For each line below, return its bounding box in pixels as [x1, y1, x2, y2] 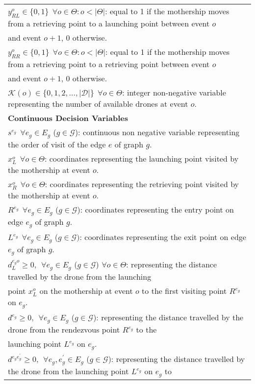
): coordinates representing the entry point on [77, 204, 234, 216]
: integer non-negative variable [122, 87, 226, 98]
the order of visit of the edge [8, 139, 106, 150]
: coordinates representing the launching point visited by [44, 153, 239, 165]
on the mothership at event [39, 285, 133, 296]
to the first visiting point [142, 285, 227, 296]
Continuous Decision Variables [8, 112, 128, 124]
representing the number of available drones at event [8, 98, 188, 110]
